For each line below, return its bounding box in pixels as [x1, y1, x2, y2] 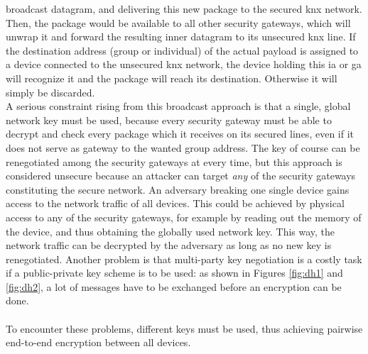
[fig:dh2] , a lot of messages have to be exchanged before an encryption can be [6, 279, 342, 294]
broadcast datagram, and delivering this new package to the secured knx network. [6, 1, 362, 16]
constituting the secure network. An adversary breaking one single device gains [6, 182, 350, 197]
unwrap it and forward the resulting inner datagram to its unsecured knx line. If [6, 29, 356, 44]
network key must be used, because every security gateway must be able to [6, 112, 332, 127]
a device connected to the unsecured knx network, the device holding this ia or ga [6, 57, 362, 72]
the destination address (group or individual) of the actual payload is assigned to [6, 43, 359, 57]
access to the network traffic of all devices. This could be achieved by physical [6, 196, 345, 211]
